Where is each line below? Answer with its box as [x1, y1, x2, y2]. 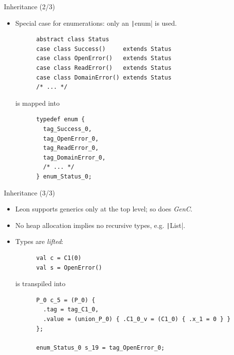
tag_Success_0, [43, 126, 92, 132]
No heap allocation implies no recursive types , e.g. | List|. [15, 220, 186, 230]
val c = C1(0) [36, 255, 81, 261]
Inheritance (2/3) [4, 1, 55, 11]
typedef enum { [36, 116, 85, 123]
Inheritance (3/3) [4, 187, 55, 197]
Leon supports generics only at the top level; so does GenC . [15, 204, 193, 214]
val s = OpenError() [36, 264, 102, 271]
